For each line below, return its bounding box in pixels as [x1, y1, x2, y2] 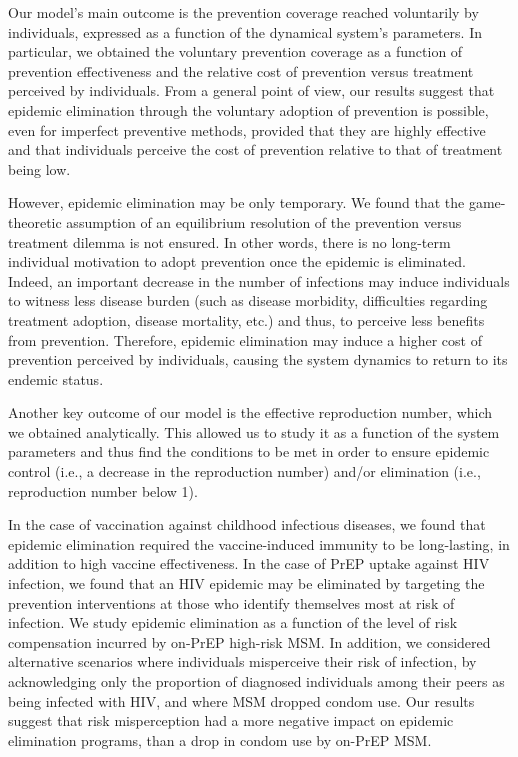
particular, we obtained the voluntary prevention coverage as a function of [8, 41, 463, 62]
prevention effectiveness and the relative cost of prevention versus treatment [8, 60, 474, 81]
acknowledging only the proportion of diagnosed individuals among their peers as [8, 671, 505, 691]
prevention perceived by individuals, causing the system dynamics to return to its [8, 349, 508, 370]
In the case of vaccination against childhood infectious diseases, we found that [8, 514, 486, 535]
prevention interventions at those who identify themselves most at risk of [8, 592, 455, 613]
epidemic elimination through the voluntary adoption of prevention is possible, [8, 99, 489, 120]
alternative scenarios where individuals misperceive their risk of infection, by [8, 651, 477, 672]
